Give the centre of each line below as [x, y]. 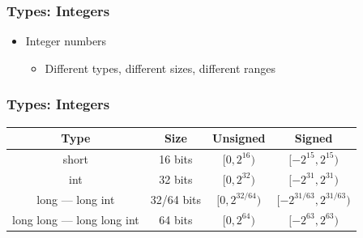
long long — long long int [76, 219]
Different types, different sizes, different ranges [160, 68]
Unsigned [239, 138]
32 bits [176, 178]
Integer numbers [66, 41]
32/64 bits [176, 199]
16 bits [176, 158]
